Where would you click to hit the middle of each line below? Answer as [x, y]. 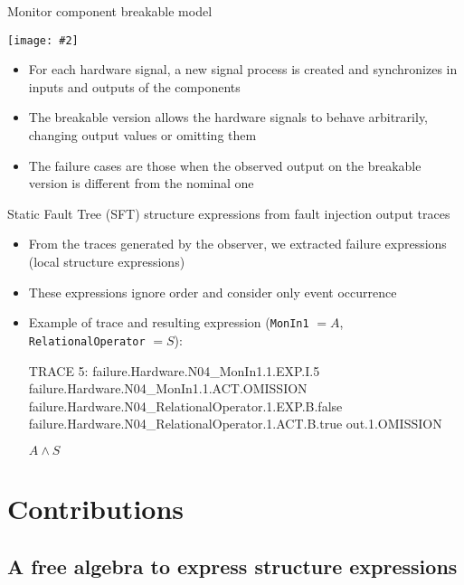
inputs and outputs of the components [134, 86]
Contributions [96, 509]
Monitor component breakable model [110, 11]
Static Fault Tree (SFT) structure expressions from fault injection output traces [229, 213]
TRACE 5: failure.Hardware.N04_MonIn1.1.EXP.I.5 [174, 370]
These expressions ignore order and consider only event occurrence [213, 292]
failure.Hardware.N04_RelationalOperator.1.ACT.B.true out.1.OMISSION [235, 424]
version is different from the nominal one [141, 183]
